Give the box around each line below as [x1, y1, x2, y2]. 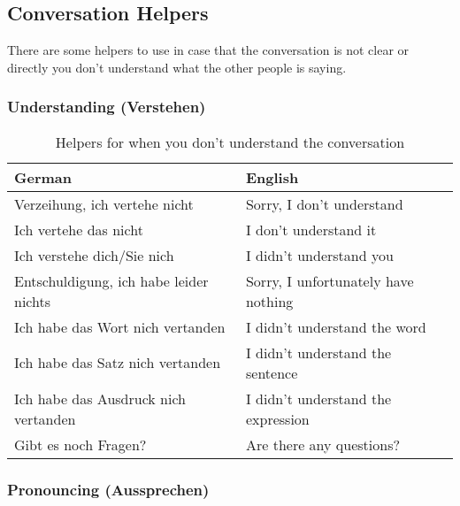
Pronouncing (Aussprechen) [7, 478, 210, 500]
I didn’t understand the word [245, 316, 426, 337]
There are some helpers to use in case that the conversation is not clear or [7, 41, 410, 59]
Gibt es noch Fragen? [14, 433, 147, 455]
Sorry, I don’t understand [245, 193, 403, 214]
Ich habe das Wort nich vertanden [14, 316, 226, 337]
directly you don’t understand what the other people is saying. [7, 57, 347, 76]
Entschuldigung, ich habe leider [14, 270, 209, 291]
